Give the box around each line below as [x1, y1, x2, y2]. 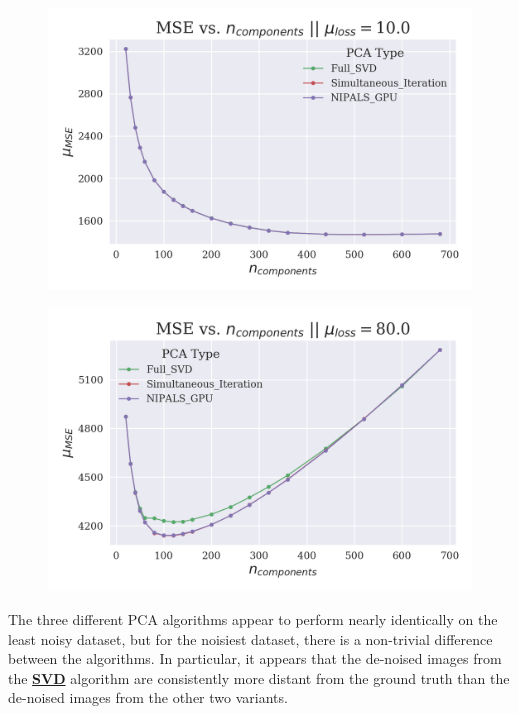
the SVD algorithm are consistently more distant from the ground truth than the [8, 667, 510, 688]
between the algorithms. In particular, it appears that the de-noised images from [8, 648, 502, 669]
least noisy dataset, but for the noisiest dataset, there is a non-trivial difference [8, 628, 493, 649]
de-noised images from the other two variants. [8, 687, 288, 708]
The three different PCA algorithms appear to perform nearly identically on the [8, 608, 498, 629]
